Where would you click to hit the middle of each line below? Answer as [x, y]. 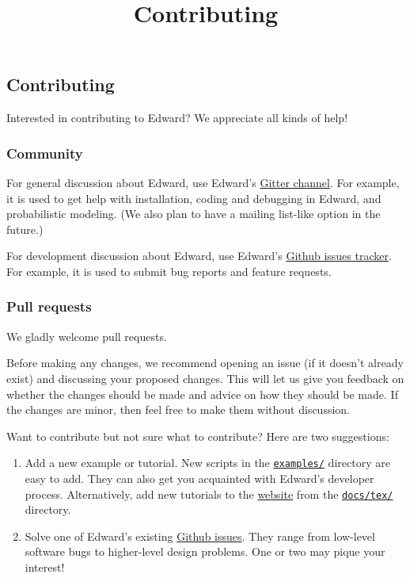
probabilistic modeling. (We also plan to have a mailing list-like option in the [194, 214]
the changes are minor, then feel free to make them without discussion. [178, 410]
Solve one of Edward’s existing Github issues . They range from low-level [200, 536]
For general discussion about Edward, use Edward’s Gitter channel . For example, [203, 182]
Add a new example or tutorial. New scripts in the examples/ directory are [207, 463]
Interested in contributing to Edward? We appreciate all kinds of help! [177, 118]
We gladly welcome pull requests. [87, 336]
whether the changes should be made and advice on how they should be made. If [202, 394]
